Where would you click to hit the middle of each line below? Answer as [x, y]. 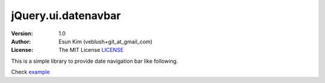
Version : [22, 33]
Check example [31, 72]
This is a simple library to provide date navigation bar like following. [94, 61]
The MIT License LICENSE [91, 50]
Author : [21, 41]
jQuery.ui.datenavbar [66, 16]
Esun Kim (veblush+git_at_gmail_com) [106, 41]
